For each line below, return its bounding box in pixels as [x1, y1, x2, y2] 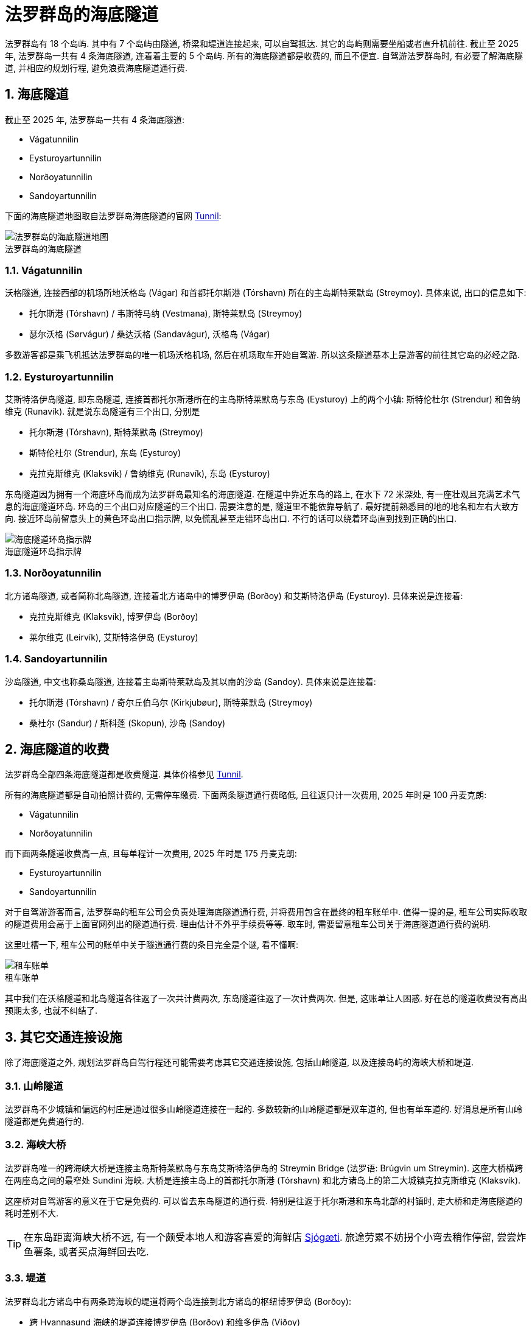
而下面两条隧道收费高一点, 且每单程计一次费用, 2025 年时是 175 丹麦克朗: [5, 848, 297, 859]
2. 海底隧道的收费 [5, 742, 110, 757]
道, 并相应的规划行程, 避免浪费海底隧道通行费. [5, 62, 187, 73]
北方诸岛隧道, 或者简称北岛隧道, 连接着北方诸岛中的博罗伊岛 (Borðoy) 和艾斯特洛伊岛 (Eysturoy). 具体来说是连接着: [5, 590, 463, 601]
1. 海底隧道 [5, 86, 69, 102]
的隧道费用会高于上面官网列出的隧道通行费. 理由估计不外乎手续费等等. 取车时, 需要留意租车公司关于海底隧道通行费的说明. [5, 919, 491, 930]
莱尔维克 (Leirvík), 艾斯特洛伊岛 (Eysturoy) [29, 631, 198, 642]
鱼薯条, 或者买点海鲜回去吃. [24, 1245, 149, 1258]
